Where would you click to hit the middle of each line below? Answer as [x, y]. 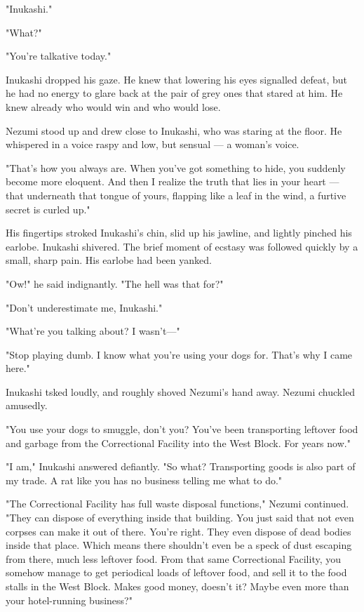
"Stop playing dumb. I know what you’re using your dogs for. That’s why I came [179, 354]
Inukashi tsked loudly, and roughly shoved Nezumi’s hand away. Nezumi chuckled [181, 391]
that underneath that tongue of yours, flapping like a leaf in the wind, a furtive [176, 195]
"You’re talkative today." [59, 56]
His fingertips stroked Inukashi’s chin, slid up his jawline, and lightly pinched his [179, 233]
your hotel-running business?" [69, 600]
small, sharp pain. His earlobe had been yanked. [109, 260]
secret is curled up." [48, 209]
